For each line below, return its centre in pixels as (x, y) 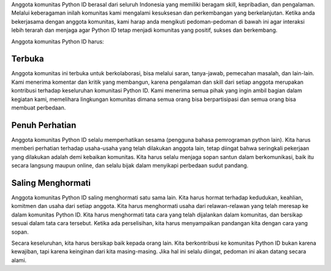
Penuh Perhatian (44, 125)
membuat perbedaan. (39, 108)
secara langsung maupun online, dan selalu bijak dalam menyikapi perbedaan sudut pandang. (130, 166)
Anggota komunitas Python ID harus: (58, 41)
